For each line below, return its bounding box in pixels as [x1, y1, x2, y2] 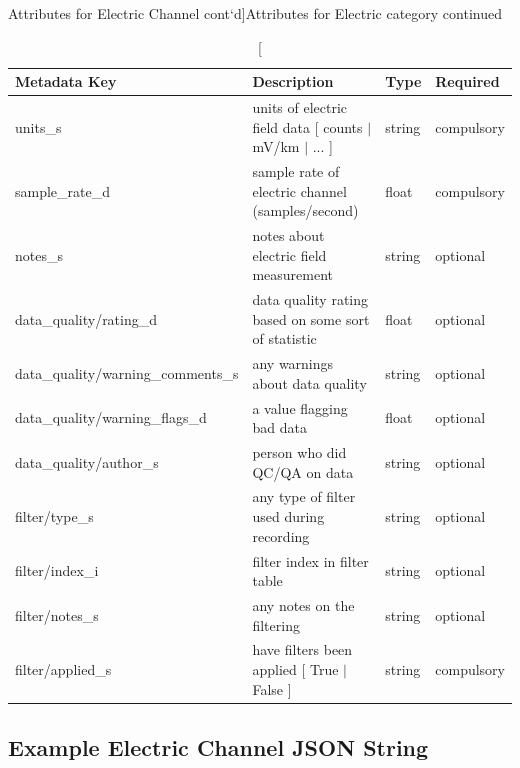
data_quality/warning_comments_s [15, 362, 239, 383]
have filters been [252, 639, 353, 660]
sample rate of [252, 161, 340, 182]
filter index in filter [252, 550, 369, 571]
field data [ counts [252, 116, 363, 137]
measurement [252, 264, 334, 285]
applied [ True [252, 658, 339, 679]
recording [252, 525, 310, 546]
